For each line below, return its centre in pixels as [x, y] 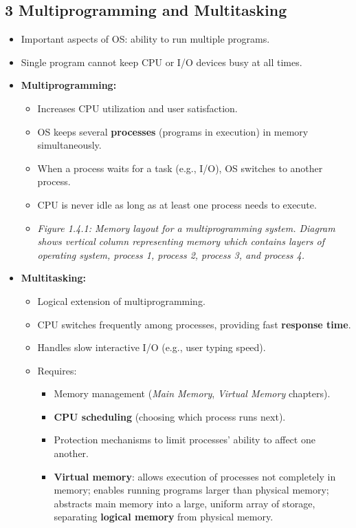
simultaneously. [69, 145]
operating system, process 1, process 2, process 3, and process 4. [171, 254]
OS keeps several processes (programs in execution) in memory [173, 131]
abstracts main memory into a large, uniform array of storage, [185, 503]
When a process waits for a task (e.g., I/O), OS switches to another [180, 168]
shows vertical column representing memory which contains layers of [181, 241]
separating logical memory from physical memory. [164, 517]
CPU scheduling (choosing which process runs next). [170, 416]
